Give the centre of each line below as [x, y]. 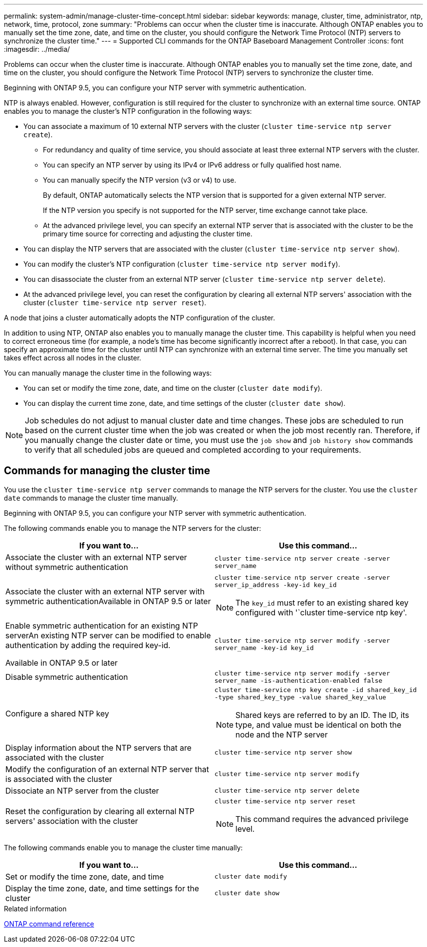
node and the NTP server [282, 734]
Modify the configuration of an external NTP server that [107, 769]
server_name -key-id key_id [264, 648]
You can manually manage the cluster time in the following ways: [108, 373]
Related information [35, 908]
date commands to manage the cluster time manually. [91, 498]
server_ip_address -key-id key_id [276, 585]
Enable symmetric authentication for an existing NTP [102, 625]
